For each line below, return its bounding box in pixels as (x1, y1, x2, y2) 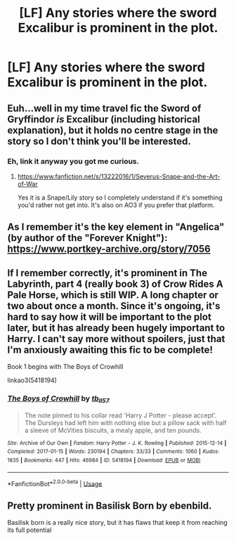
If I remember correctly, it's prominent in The (7, 267, 208, 279)
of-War (17, 179, 38, 188)
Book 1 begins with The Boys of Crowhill (7, 363, 124, 371)
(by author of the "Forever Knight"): (7, 232, 168, 244)
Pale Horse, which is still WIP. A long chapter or (7, 289, 219, 301)
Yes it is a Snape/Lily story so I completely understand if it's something (17, 193, 223, 202)
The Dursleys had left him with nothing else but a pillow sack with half (24, 418, 227, 426)
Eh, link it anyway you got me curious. (7, 156, 139, 166)
